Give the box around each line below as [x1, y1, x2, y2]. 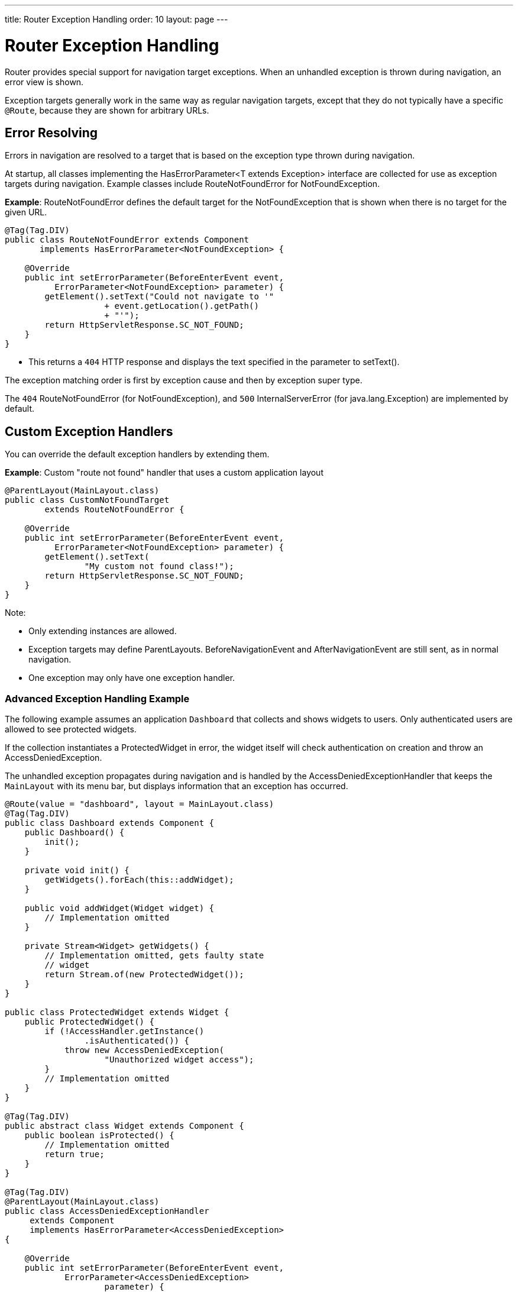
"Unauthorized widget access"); [104, 1054, 254, 1064]
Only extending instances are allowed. [28, 626, 177, 637]
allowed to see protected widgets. [5, 723, 137, 734]
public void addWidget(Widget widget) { [24, 903, 215, 913]
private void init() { [24, 865, 129, 875]
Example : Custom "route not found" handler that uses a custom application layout [5, 467, 323, 478]
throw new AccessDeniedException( [64, 1045, 224, 1055]
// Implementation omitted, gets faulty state [44, 950, 264, 960]
